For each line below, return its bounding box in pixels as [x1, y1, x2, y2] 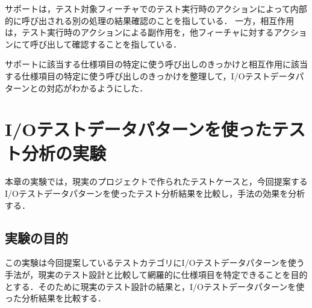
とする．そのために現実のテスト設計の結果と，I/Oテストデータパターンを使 [5, 280, 305, 292]
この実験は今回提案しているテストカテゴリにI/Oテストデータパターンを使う [5, 256, 305, 269]
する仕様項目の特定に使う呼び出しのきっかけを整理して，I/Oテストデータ [5, 69, 296, 82]
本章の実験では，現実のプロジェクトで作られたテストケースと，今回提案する [5, 175, 308, 188]
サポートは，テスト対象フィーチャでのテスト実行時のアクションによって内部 [5, 2, 307, 14]
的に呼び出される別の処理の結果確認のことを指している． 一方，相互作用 [5, 14, 295, 26]
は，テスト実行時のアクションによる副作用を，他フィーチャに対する [5, 26, 274, 38]
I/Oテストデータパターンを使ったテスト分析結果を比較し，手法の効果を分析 [5, 187, 305, 200]
